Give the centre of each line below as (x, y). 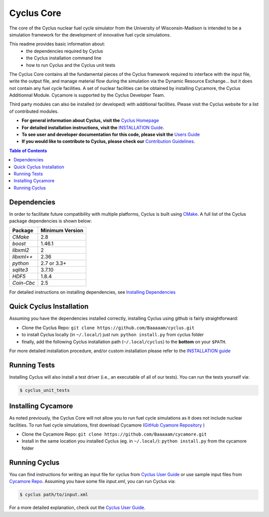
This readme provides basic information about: (57, 44)
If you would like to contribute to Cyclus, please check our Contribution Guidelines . (108, 141)
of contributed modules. (34, 111)
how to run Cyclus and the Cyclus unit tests (71, 65)
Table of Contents (28, 150)
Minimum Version (62, 231)
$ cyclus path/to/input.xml (54, 495)
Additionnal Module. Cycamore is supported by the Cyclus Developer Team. (87, 95)
